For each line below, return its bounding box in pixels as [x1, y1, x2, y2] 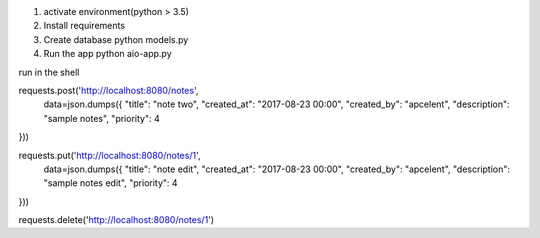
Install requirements [43, 20, 125, 32]
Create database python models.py [43, 33, 189, 45]
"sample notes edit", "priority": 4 [43, 177, 179, 189]
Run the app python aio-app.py [43, 48, 172, 60]
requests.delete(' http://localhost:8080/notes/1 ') [18, 214, 215, 226]
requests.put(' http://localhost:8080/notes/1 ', [18, 149, 201, 161]
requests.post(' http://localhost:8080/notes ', [18, 84, 199, 96]
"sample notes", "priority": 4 [43, 112, 160, 124]
